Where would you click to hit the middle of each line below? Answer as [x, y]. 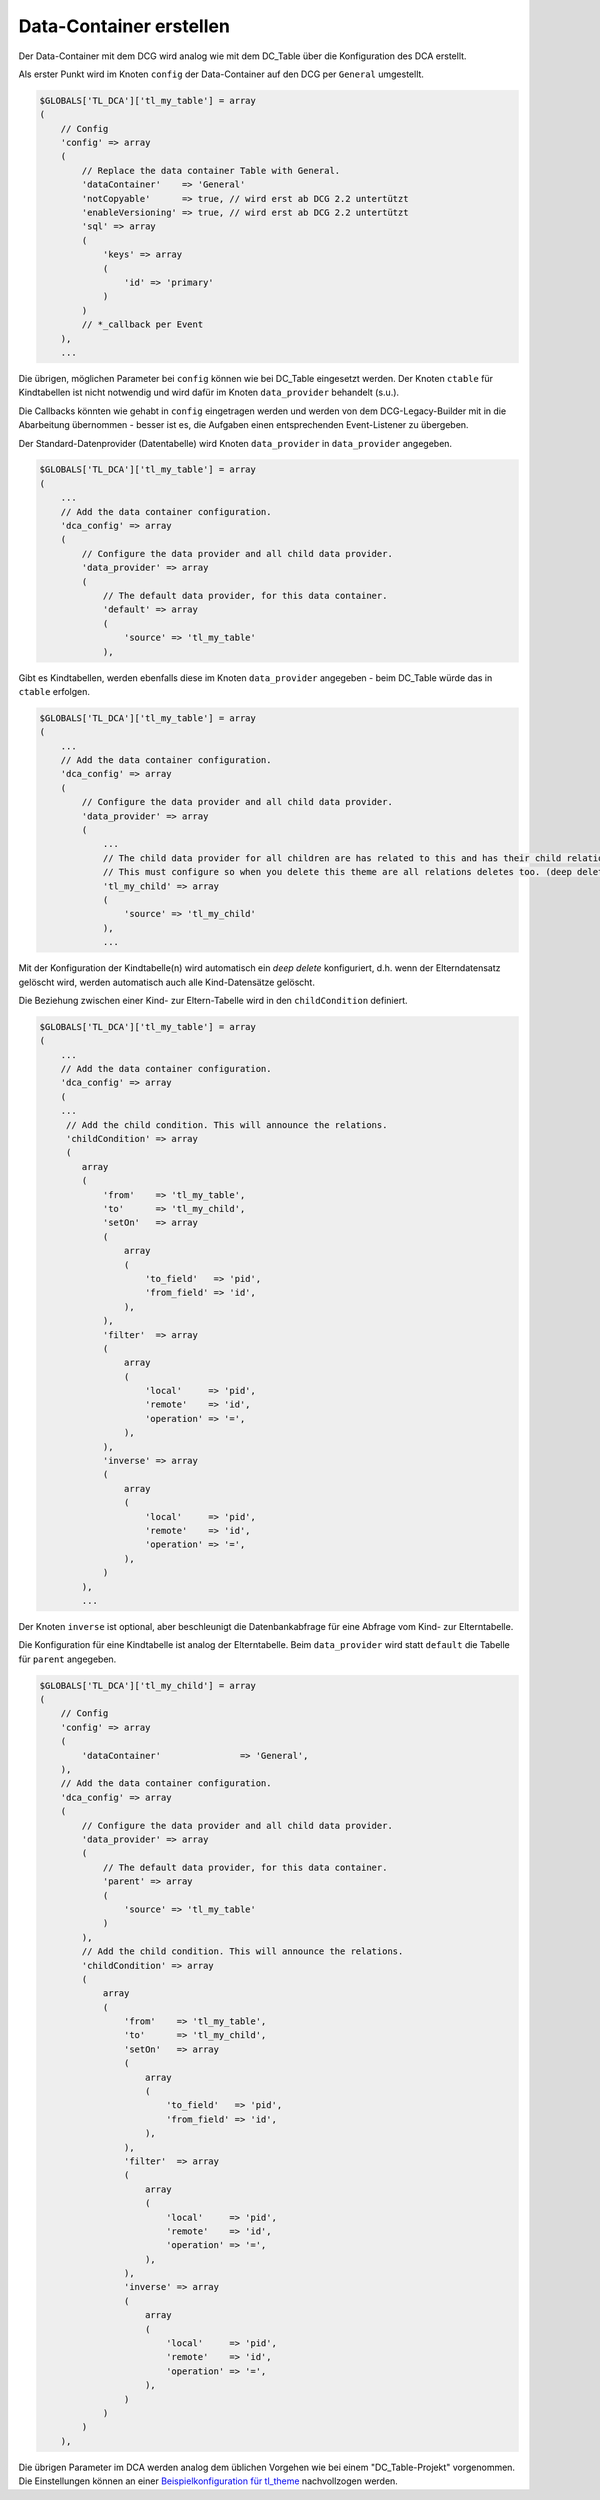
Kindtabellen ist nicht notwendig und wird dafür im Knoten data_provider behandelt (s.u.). [209, 392]
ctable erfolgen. [54, 691]
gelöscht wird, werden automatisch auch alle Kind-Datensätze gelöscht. [166, 982]
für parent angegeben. [67, 1659]
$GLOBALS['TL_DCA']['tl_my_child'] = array [148, 1685]
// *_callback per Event [142, 324]
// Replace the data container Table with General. [211, 170]
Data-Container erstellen [124, 26]
